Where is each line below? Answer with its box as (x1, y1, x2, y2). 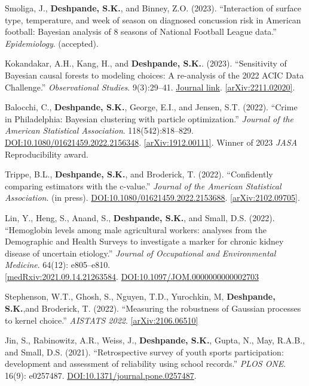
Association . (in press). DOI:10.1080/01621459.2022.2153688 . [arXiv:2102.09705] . (5, 191, 300, 204)
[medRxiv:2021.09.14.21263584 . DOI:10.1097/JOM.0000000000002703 (5, 270, 259, 282)
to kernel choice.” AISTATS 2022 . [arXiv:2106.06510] (5, 313, 198, 326)
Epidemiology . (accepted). (5, 37, 99, 49)
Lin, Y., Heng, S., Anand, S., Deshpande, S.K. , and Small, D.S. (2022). (5, 211, 275, 224)
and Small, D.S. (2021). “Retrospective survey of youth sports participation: (5, 345, 284, 358)
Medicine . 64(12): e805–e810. (5, 258, 111, 271)
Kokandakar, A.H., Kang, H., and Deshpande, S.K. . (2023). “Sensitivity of (5, 57, 287, 70)
